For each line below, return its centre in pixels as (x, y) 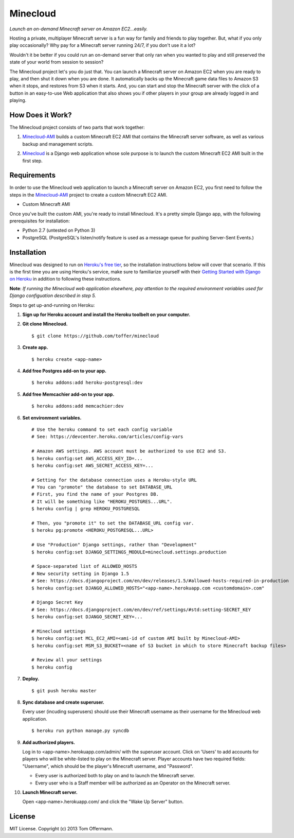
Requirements (33, 175)
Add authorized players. (49, 742)
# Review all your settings (67, 660)
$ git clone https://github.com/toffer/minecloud (95, 336)
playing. (18, 100)
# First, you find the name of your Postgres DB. (95, 494)
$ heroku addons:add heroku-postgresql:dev (87, 383)
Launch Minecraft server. (50, 792)
